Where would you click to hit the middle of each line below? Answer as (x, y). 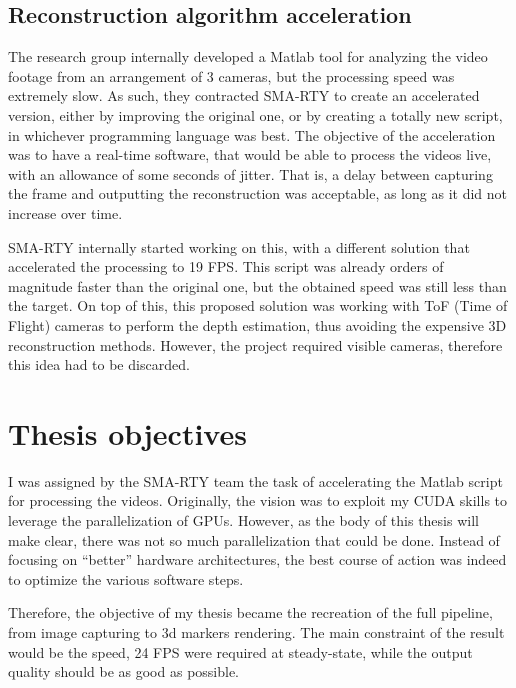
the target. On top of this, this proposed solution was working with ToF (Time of (258, 305)
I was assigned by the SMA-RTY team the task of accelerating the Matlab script (255, 480)
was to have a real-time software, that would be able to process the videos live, (250, 154)
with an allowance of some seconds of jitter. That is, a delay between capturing (250, 173)
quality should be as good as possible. (124, 671)
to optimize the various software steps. (126, 578)
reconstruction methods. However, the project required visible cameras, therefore (255, 344)
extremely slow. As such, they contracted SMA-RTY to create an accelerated (244, 95)
